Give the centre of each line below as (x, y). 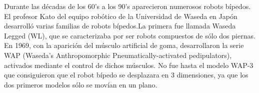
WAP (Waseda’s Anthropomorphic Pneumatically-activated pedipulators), (118, 55)
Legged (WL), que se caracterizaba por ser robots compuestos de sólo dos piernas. (130, 35)
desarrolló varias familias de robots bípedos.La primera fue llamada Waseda (120, 26)
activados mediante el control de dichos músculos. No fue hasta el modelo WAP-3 (129, 65)
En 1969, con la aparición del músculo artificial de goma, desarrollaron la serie (124, 45)
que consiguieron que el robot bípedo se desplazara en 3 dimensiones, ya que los (126, 75)
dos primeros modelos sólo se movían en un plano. (81, 84)
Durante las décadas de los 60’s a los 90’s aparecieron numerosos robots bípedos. (127, 6)
